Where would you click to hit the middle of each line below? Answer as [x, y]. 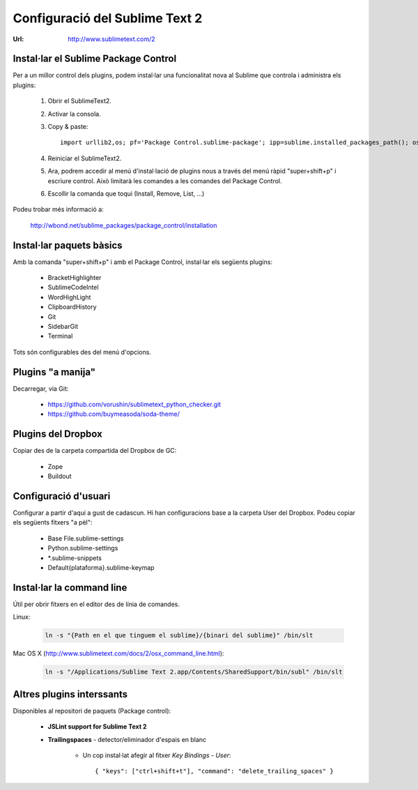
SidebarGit [63, 326]
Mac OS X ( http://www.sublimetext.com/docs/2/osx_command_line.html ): [118, 653]
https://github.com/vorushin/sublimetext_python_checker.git [134, 405]
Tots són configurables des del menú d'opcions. [82, 352]
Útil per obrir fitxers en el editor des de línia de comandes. [96, 604]
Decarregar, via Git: [41, 388]
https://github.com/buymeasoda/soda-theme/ [114, 414]
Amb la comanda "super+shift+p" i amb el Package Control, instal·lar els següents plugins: [143, 262]
